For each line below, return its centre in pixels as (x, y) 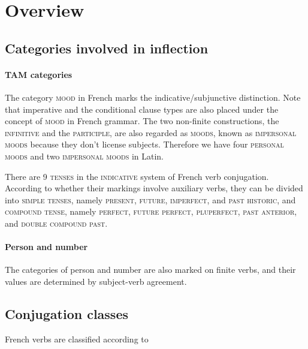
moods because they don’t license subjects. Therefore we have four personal (144, 144)
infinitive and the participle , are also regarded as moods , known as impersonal (151, 132)
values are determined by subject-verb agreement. (96, 281)
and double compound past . (56, 223)
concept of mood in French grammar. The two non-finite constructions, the (142, 121)
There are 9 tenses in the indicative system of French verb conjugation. (137, 176)
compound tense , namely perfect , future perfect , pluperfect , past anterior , (151, 211)
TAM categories (39, 74)
